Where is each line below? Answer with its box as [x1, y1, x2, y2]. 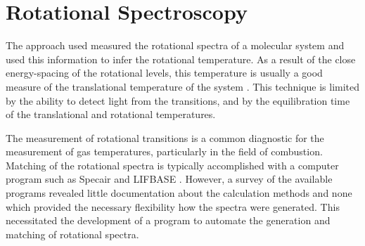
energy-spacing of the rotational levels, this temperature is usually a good [6, 65, 323, 80]
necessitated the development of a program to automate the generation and [6, 213, 331, 228]
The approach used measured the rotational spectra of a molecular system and [6, 38, 345, 53]
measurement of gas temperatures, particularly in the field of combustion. [6, 144, 323, 159]
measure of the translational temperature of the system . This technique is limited [6, 79, 360, 93]
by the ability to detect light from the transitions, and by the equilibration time [6, 93, 350, 108]
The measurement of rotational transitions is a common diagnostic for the [6, 130, 324, 145]
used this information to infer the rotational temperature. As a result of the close [6, 51, 356, 66]
